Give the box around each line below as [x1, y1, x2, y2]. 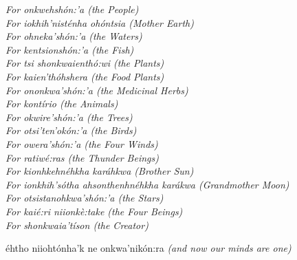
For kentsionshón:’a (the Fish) [5, 42, 134, 56]
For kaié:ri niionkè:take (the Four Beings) [5, 204, 183, 218]
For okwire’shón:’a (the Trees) [5, 109, 133, 124]
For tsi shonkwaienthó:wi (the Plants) [5, 56, 164, 70]
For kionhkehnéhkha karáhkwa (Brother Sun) [5, 164, 194, 178]
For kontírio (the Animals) [5, 96, 118, 111]
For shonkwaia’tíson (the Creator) [5, 217, 148, 232]
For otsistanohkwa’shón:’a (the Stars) [5, 191, 164, 205]
